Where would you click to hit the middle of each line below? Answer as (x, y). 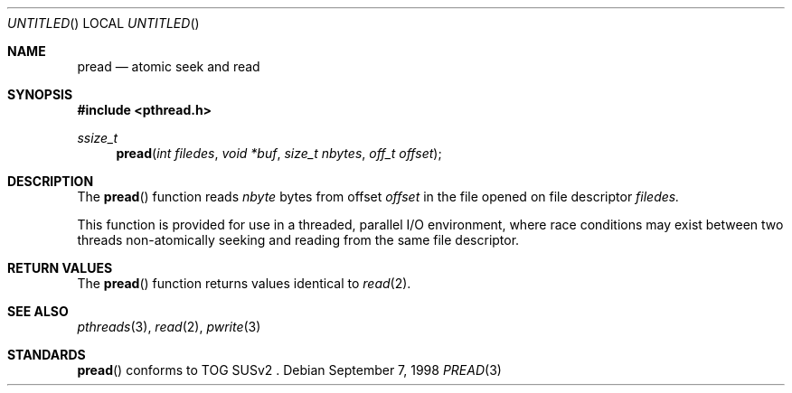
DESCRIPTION (51, 181)
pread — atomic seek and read (169, 66)
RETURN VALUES (60, 268)
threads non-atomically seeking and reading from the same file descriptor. (298, 240)
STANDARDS (47, 355)
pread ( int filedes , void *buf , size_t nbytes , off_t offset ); (279, 153)
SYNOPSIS (40, 94)
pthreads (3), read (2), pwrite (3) (169, 327)
